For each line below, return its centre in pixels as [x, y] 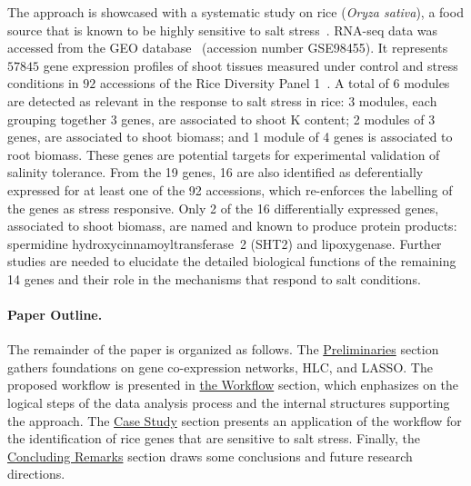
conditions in [43, 83]
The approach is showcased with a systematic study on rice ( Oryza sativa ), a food [235, 12]
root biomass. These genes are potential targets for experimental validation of [224, 154]
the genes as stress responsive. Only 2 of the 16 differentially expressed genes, [223, 208]
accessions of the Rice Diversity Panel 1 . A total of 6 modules [275, 83]
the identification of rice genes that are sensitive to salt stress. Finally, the [214, 438]
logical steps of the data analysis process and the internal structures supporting [229, 403]
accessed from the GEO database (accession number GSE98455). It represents [228, 48]
